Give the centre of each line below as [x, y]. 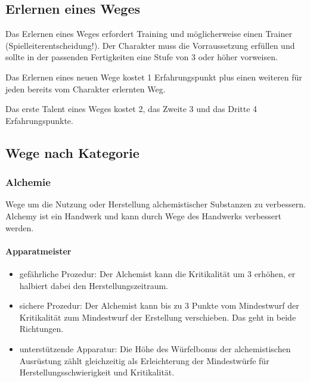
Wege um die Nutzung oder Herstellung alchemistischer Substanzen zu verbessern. [156, 204]
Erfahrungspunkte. [39, 120]
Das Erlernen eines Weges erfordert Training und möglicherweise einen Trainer [149, 34]
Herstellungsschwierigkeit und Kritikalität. [97, 372]
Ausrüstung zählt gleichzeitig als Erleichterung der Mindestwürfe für [144, 360]
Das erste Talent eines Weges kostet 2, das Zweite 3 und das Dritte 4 [131, 109]
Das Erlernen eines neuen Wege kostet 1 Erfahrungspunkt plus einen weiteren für [154, 77]
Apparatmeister [38, 251]
